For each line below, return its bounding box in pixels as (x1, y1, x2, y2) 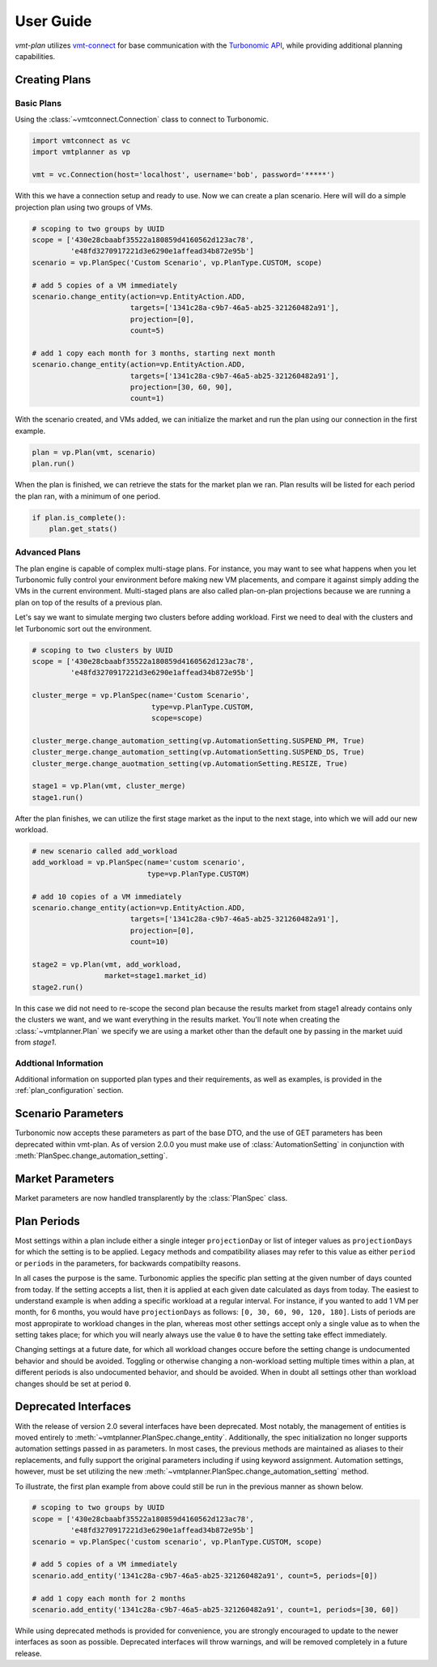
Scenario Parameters (15, 1107, 125, 1121)
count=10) (129, 938, 169, 946)
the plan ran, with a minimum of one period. (15, 491, 161, 501)
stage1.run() (32, 793, 84, 802)
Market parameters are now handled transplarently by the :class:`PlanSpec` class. (15, 1193, 288, 1203)
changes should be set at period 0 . (15, 1379, 131, 1388)
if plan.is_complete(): (32, 512, 127, 522)
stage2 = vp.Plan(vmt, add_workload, (32, 959, 182, 969)
